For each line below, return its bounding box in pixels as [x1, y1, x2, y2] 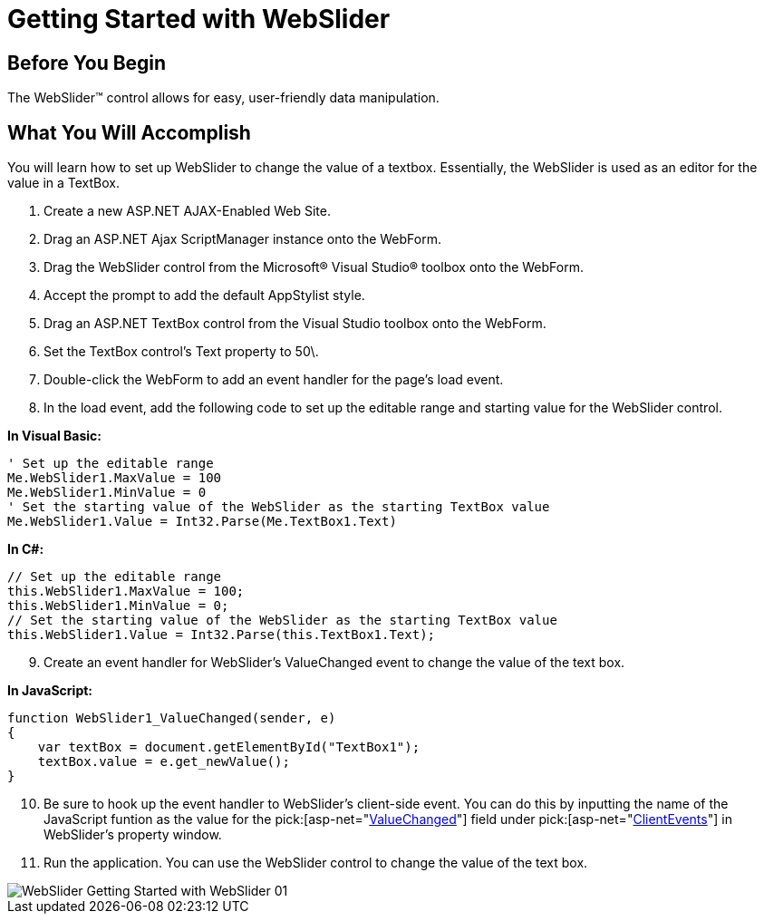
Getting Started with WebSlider [7, 4, 391, 34]
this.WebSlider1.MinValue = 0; [7, 598, 229, 614]
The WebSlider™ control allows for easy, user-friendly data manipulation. [7, 90, 440, 106]
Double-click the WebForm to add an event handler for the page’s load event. [44, 372, 504, 388]
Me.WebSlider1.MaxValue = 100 [7, 470, 222, 486]
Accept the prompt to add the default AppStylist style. [44, 287, 365, 304]
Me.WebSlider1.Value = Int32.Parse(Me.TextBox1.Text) [7, 514, 397, 529]
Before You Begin [7, 51, 167, 74]
